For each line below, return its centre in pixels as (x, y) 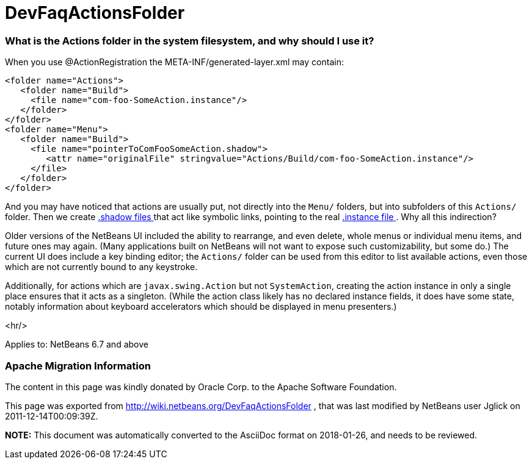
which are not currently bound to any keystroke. (101, 267)
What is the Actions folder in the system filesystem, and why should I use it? (190, 41)
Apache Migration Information (78, 366)
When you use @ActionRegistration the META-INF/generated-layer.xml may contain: (174, 62)
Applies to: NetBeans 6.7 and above (77, 344)
